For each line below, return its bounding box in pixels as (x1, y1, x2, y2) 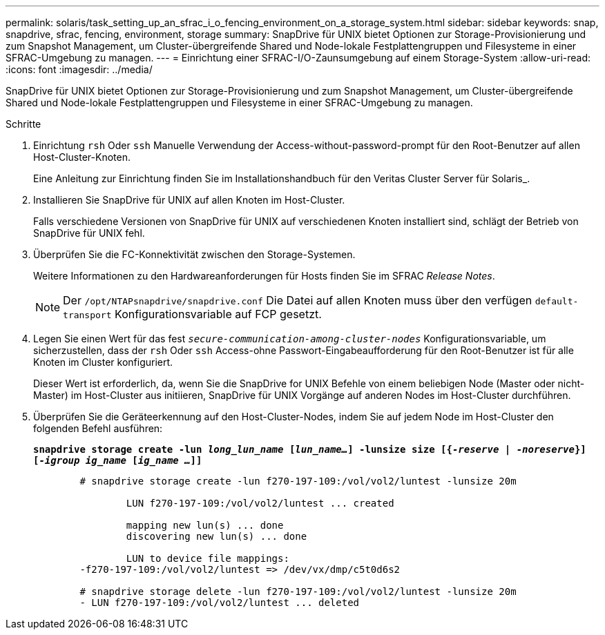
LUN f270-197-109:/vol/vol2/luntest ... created (126, 498, 394, 509)
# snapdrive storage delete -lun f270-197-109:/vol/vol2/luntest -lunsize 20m (79, 586, 517, 597)
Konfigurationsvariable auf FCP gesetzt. (115, 307, 322, 321)
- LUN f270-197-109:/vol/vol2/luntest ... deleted (79, 597, 360, 608)
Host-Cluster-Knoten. (33, 151, 131, 163)
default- (535, 296, 579, 306)
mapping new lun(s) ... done (126, 520, 284, 531)
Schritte (6, 118, 41, 130)
